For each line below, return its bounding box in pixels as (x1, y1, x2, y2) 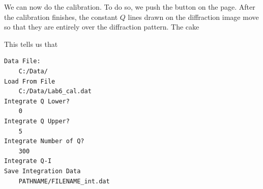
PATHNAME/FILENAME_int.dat (18, 177, 110, 185)
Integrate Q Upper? (4, 117, 70, 125)
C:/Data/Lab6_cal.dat (18, 88, 92, 95)
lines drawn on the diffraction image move (128, 11, 259, 22)
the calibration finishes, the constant (4, 11, 118, 22)
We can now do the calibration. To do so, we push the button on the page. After (4, 2, 255, 12)
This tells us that (4, 38, 58, 49)
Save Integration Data (4, 167, 81, 175)
